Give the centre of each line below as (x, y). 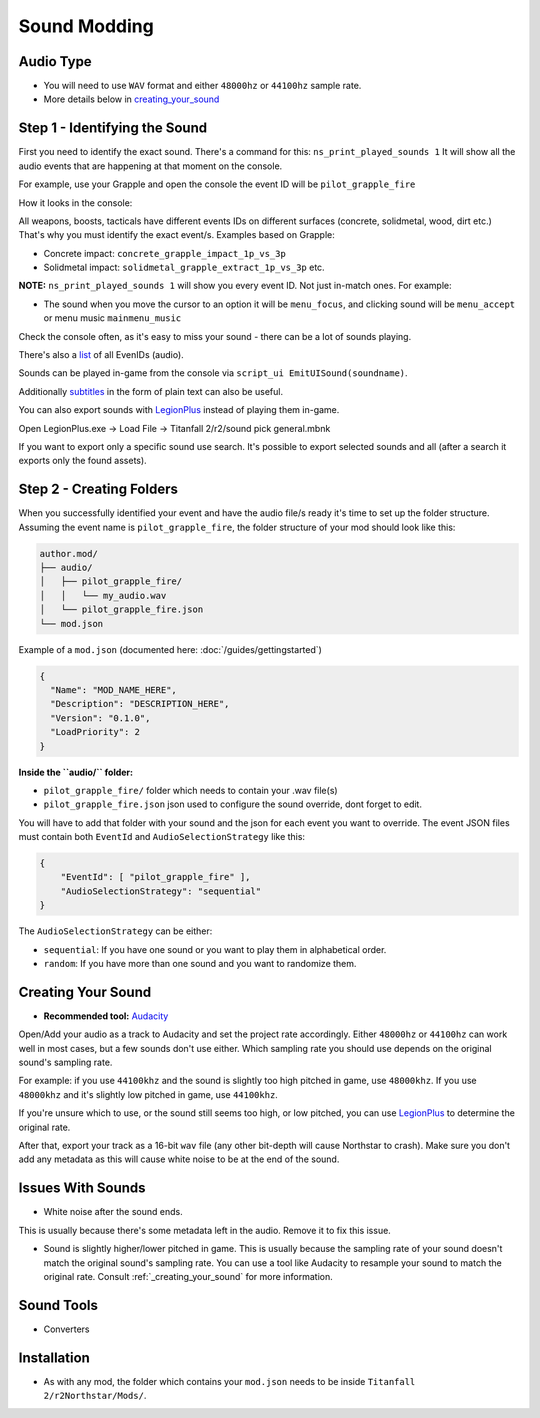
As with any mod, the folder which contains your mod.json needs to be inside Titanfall (229, 1381)
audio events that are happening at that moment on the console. (150, 166)
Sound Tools (58, 1305)
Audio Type (55, 61)
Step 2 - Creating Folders (98, 489)
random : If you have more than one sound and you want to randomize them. (200, 964)
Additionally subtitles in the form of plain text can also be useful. (151, 391)
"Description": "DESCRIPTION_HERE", (140, 704)
